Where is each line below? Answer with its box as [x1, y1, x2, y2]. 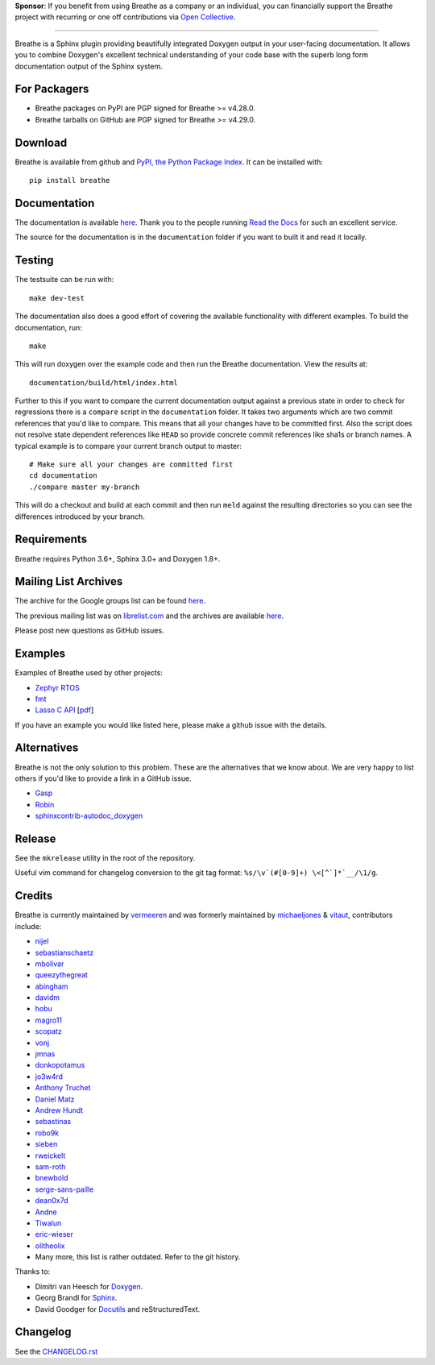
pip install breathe [29, 176, 110, 185]
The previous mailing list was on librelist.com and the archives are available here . [14, 611, 284, 620]
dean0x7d [35, 1196, 68, 1205]
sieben [35, 1139, 58, 1149]
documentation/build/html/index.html [29, 378, 179, 387]
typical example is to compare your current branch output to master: [14, 441, 242, 450]
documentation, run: [14, 322, 82, 332]
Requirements [14, 533, 88, 546]
